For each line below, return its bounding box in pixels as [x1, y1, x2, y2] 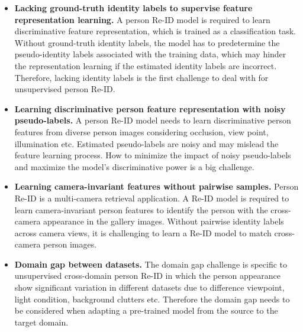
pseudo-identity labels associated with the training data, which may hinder [14, 48, 286, 60]
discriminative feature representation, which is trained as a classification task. [14, 25, 296, 37]
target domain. [14, 315, 69, 328]
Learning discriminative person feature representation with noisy [14, 102, 286, 115]
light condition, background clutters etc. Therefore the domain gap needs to [14, 292, 290, 305]
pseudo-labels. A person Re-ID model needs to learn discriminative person [14, 114, 291, 126]
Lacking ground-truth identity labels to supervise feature [14, 2, 253, 14]
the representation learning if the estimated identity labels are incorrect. [14, 59, 277, 71]
